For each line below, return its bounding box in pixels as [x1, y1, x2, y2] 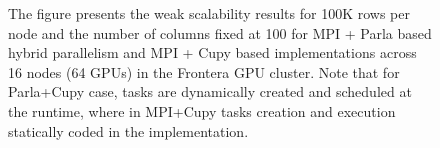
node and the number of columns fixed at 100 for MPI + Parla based [8, 22, 432, 43]
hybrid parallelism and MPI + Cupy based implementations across [8, 42, 417, 63]
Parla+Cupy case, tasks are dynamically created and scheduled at [8, 81, 412, 102]
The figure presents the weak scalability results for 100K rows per [8, 3, 410, 23]
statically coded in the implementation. [8, 120, 249, 141]
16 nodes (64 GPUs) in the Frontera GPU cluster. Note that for [8, 61, 400, 82]
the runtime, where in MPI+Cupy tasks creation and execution [8, 100, 396, 121]
